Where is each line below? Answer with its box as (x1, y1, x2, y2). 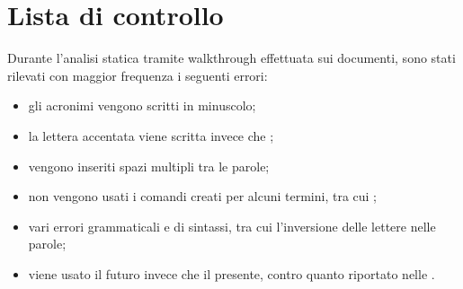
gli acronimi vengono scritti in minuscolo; (28, 96, 256, 115)
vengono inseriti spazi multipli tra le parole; (28, 156, 270, 175)
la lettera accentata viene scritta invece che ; (28, 126, 274, 144)
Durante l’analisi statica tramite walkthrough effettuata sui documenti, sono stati (7, 48, 456, 67)
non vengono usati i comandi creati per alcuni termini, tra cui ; (28, 187, 377, 206)
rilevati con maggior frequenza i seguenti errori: (7, 66, 268, 84)
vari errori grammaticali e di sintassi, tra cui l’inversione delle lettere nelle (28, 216, 436, 235)
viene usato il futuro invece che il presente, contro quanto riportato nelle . (28, 264, 435, 283)
